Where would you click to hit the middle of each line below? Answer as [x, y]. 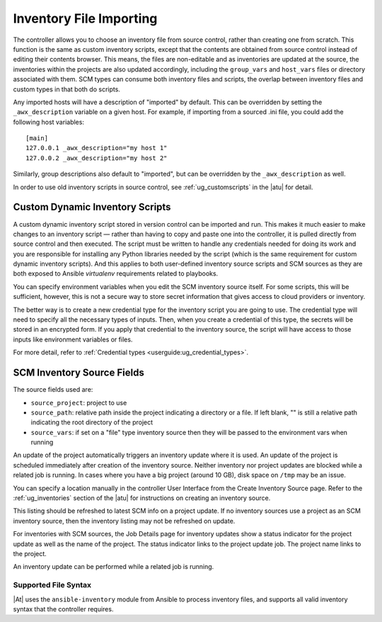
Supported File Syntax [52, 585]
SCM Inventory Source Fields [79, 373]
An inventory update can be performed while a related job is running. [114, 567]
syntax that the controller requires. [63, 609]
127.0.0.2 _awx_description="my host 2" [97, 158]
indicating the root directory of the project [92, 422]
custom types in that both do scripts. [66, 89]
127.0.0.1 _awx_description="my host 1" [97, 148]
